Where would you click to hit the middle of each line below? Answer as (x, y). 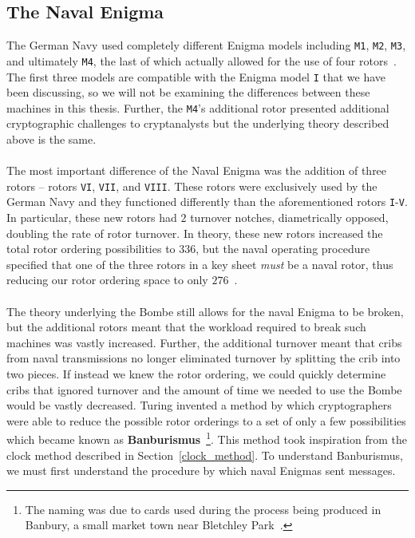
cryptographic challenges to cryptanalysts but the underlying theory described (198, 123)
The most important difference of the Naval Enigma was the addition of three (197, 170)
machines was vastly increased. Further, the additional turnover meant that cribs (204, 342)
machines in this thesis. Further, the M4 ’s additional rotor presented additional (198, 107)
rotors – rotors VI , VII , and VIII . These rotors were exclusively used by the (192, 186)
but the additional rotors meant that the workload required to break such (186, 327)
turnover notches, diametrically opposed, (289, 218)
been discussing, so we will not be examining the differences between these (188, 92)
